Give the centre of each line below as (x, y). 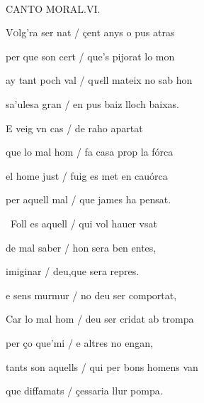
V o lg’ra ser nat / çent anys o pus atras (90, 32)
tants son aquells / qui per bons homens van (102, 366)
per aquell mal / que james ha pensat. (89, 199)
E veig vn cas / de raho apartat (74, 128)
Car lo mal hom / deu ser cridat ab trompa (100, 319)
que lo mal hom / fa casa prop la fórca (90, 152)
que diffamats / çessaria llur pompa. (84, 391)
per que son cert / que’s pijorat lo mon (90, 56)
